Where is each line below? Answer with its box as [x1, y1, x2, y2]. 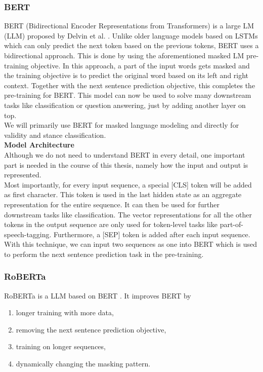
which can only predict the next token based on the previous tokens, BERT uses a [4, 40, 259, 51]
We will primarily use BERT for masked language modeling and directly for [4, 120, 239, 130]
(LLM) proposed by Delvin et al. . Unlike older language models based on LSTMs [4, 30, 258, 41]
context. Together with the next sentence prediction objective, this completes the [4, 80, 255, 90]
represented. [4, 169, 41, 180]
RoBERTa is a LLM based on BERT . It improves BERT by [4, 290, 191, 301]
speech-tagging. [4, 229, 52, 239]
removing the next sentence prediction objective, [16, 324, 166, 334]
